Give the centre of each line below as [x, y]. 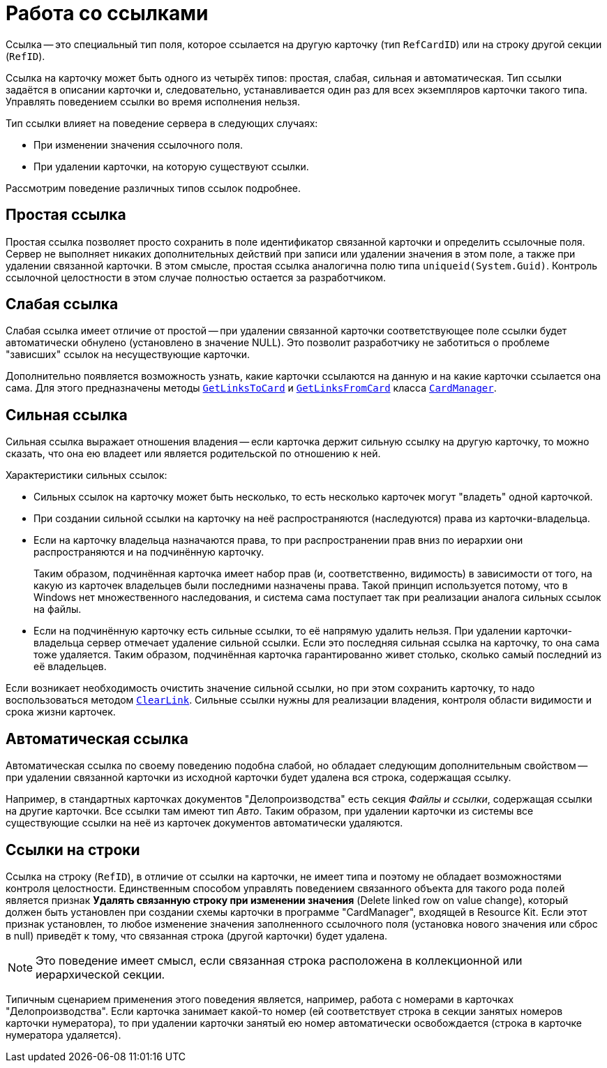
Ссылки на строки [73, 850]
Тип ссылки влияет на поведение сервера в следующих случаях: [162, 123]
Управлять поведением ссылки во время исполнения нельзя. [153, 101]
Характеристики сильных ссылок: [87, 475]
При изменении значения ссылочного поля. [138, 144]
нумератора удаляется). [63, 1034]
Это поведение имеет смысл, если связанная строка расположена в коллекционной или [279, 960]
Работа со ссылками [107, 13]
